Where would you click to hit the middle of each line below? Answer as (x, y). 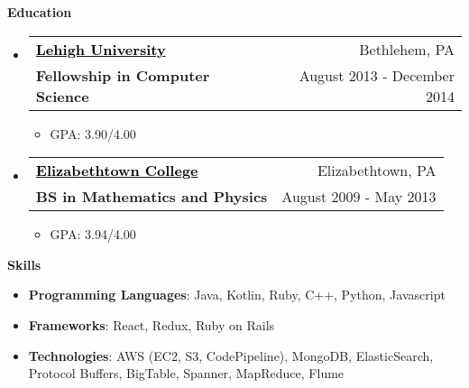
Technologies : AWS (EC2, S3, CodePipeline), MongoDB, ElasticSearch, (231, 355)
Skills (24, 264)
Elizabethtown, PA (377, 171)
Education (40, 12)
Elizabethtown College (117, 171)
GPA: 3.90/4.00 (93, 133)
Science (62, 96)
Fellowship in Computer (123, 75)
